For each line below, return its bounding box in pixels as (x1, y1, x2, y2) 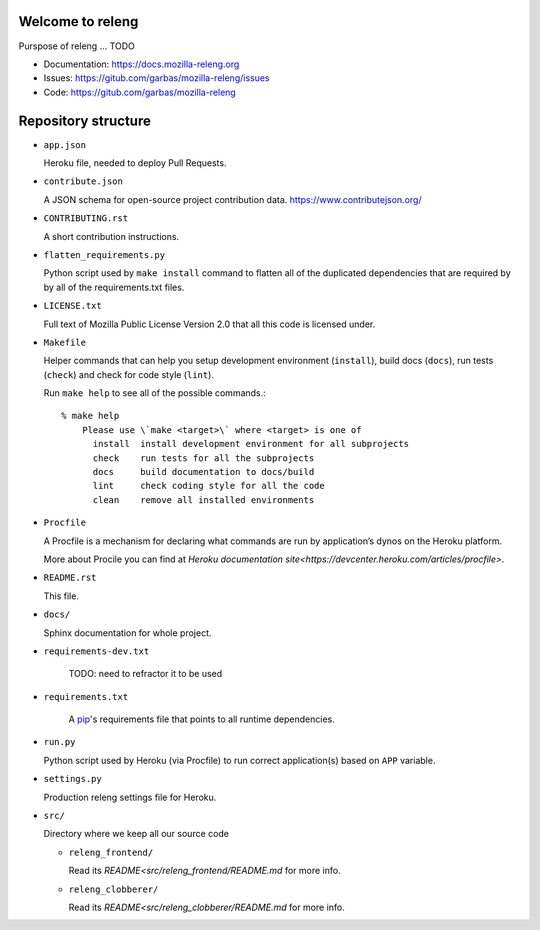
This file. (43, 590, 80, 602)
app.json (43, 139, 87, 150)
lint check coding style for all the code (92, 480, 325, 492)
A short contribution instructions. (43, 230, 180, 242)
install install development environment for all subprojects (92, 438, 410, 450)
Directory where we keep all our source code (43, 828, 230, 840)
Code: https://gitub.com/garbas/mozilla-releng (43, 86, 237, 98)
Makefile (43, 336, 87, 348)
